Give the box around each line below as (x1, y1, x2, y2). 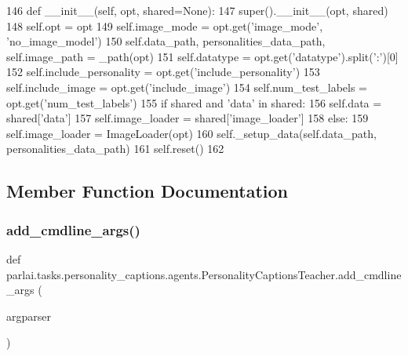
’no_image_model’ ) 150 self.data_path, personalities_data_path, (6, 33, 326, 49)
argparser (6, 307, 51, 324)
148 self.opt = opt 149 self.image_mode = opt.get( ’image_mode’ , (6, 17, 323, 34)
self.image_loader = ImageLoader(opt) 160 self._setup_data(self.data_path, (6, 125, 377, 141)
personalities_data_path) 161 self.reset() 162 (6, 140, 224, 157)
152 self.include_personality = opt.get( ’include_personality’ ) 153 (6, 64, 320, 80)
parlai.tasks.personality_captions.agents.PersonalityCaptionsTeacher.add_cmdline (6, 266, 402, 282)
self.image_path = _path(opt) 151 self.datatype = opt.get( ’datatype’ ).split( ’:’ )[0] (6, 48, 399, 64)
